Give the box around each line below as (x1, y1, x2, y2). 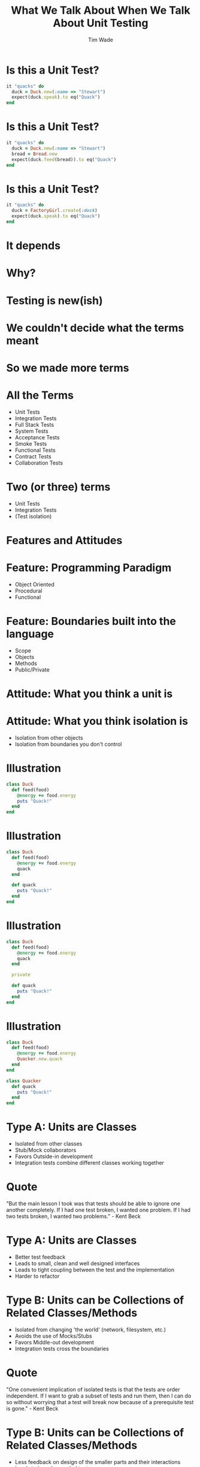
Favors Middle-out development (14, 1338, 95, 1345)
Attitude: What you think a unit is (6, 687, 173, 700)
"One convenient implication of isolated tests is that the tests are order (6, 1386, 180, 1393)
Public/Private (14, 666, 50, 673)
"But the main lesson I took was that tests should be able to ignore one (6, 1200, 181, 1207)
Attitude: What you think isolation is (6, 715, 189, 728)
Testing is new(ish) (6, 294, 103, 307)
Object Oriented (14, 581, 55, 588)
